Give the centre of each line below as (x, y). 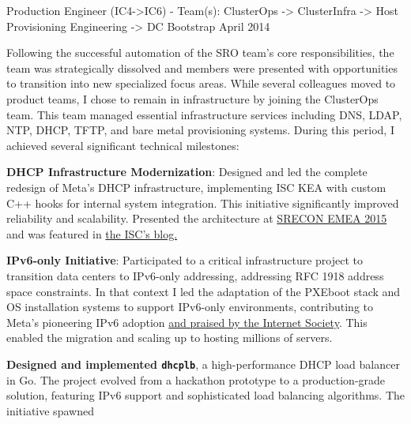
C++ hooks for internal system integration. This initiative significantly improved (203, 203)
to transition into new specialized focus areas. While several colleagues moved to (201, 83)
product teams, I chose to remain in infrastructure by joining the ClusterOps (192, 98)
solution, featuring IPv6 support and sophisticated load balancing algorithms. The (205, 395)
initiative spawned (50, 410)
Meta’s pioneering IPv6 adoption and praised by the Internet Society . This (187, 322)
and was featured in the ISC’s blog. (92, 233)
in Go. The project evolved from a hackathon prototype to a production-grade (196, 379)
